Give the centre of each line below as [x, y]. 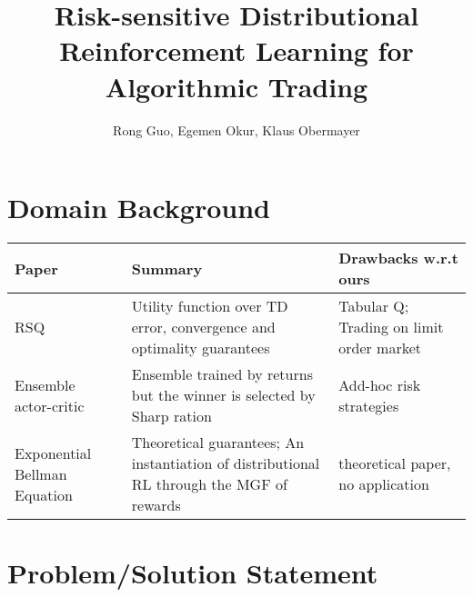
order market [380, 348]
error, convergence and [203, 327]
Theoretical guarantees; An [218, 443]
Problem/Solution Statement [193, 573]
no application [384, 484]
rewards [156, 505]
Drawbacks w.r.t [398, 258]
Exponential [53, 453]
